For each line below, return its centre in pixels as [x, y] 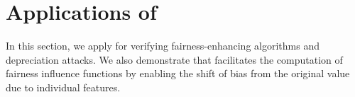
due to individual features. [63, 87]
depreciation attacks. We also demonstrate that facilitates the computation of [174, 59]
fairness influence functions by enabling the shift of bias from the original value [178, 73]
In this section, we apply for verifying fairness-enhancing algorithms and [163, 46]
